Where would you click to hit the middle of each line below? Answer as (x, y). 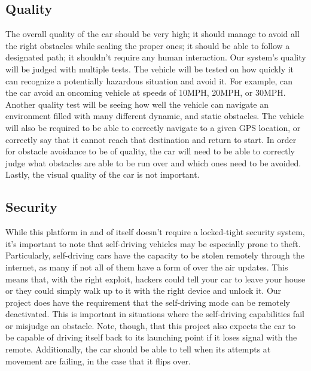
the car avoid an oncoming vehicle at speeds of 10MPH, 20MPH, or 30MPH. (146, 92)
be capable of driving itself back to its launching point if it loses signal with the (151, 337)
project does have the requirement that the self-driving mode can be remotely (148, 302)
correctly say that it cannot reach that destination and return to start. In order (151, 139)
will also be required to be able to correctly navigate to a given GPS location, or (153, 127)
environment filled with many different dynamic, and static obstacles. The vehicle (155, 116)
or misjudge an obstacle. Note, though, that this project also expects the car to (151, 325)
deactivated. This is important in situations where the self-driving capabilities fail (155, 314)
